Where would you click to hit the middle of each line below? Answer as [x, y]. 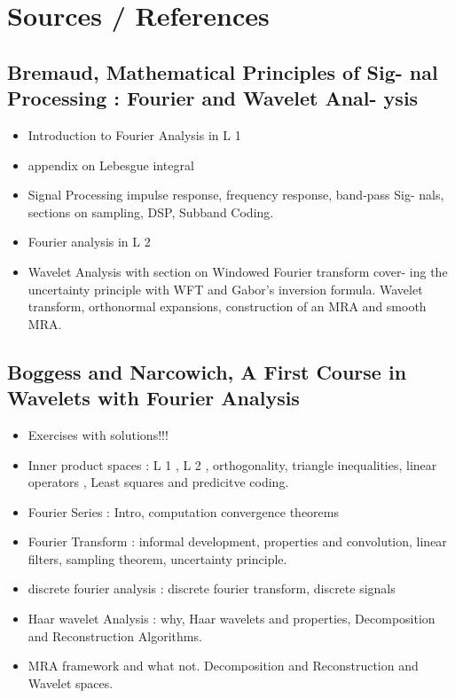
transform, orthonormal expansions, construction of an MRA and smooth [227, 306]
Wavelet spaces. [71, 682]
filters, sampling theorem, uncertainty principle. [157, 558]
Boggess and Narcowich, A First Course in [207, 371]
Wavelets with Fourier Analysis [153, 398]
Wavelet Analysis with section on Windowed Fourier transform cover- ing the [238, 271]
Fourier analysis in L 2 [89, 242]
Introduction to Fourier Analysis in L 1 [134, 134]
